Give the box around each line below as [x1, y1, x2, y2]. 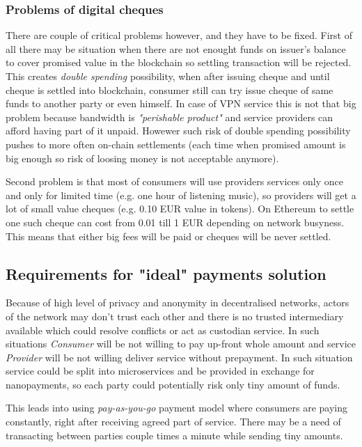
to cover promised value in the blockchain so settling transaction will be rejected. [6, 55, 352, 70]
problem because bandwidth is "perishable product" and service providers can [6, 109, 333, 124]
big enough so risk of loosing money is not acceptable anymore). [6, 150, 279, 165]
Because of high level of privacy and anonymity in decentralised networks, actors [6, 295, 349, 310]
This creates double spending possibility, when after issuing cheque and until [6, 69, 330, 83]
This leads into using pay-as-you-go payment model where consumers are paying [6, 400, 348, 415]
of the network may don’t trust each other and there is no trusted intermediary [6, 308, 344, 323]
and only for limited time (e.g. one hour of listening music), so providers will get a [6, 187, 356, 202]
